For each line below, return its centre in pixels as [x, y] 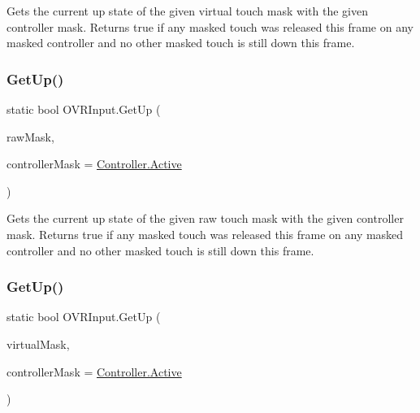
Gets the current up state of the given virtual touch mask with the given [187, 11]
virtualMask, [38, 343]
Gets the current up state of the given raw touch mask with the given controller [205, 218]
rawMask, [30, 136]
